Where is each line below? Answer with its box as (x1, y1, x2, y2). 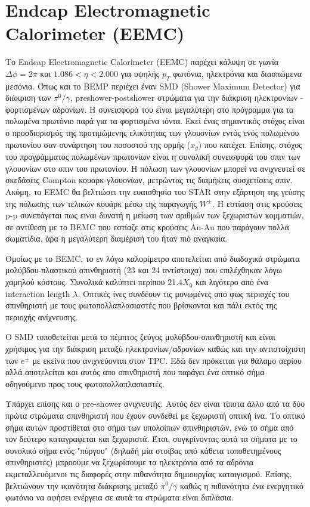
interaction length (5, 287, 70, 299)
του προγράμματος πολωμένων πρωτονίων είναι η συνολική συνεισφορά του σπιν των (5, 150, 300, 163)
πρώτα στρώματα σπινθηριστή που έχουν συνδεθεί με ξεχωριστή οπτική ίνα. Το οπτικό (5, 409, 305, 421)
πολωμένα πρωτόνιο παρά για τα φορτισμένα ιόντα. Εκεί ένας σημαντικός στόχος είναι (5, 115, 305, 127)
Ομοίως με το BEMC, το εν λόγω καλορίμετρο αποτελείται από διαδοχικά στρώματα (5, 252, 300, 264)
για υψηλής (120, 67, 160, 79)
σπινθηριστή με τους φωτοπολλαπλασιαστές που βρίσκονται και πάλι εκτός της (5, 299, 277, 311)
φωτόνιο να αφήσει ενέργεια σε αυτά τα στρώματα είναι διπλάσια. (5, 491, 234, 503)
